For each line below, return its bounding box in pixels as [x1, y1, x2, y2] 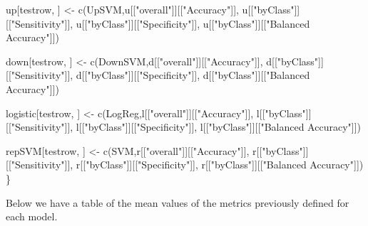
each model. [6, 209, 58, 224]
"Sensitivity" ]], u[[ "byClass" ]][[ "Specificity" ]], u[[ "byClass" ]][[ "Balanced [11, 16, 310, 31]
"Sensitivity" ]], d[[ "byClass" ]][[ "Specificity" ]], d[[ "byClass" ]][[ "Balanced [11, 68, 310, 82]
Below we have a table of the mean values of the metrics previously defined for [6, 195, 349, 210]
